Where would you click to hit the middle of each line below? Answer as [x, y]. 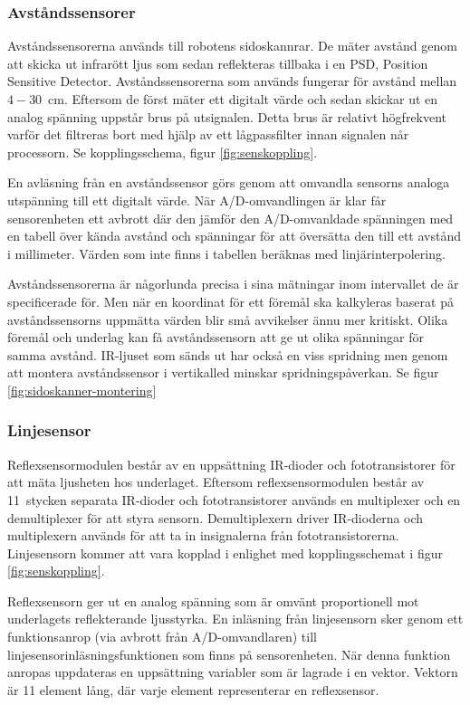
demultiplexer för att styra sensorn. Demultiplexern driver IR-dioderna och [216, 517]
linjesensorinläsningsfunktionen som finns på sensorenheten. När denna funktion [229, 654]
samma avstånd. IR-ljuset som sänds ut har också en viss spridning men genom [228, 354]
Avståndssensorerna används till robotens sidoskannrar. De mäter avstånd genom [232, 46]
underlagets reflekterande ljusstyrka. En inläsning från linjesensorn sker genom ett [235, 619]
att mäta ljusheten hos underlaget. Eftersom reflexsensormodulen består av [216, 482]
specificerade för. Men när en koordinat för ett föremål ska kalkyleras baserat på [230, 301]
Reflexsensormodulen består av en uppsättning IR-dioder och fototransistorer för [231, 464]
